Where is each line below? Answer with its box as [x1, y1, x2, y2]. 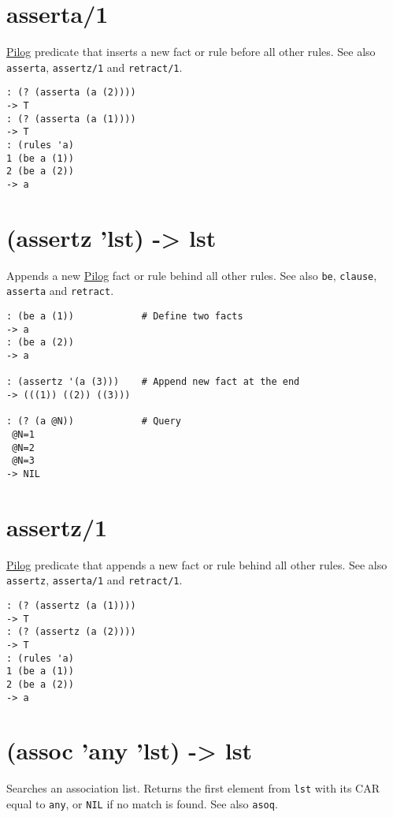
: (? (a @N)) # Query [6, 416, 181, 427]
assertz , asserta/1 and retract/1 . [6, 572, 183, 588]
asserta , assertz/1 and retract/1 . [6, 58, 183, 75]
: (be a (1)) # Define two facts [6, 311, 243, 323]
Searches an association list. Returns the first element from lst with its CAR [6, 780, 380, 796]
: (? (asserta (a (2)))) [6, 87, 136, 99]
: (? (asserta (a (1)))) [6, 113, 136, 125]
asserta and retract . [6, 282, 114, 299]
